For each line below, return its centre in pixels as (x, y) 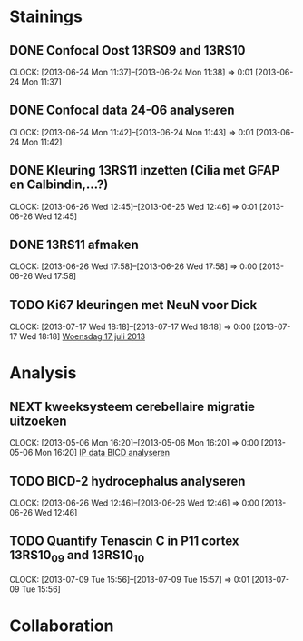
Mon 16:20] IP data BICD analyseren (103, 453)
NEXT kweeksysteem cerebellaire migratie (132, 406)
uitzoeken (38, 421)
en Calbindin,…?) (59, 185)
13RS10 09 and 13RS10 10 (77, 556)
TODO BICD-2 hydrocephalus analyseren (127, 481)
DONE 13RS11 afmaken (74, 245)
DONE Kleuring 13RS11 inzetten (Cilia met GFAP (145, 170)
